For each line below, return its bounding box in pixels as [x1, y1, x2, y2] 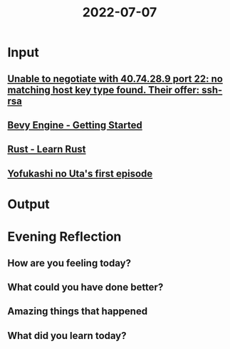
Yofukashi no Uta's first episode [7, 167, 153, 179]
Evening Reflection [7, 229, 122, 245]
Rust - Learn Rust [7, 143, 86, 155]
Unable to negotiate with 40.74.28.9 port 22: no [7, 73, 223, 85]
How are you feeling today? [7, 257, 132, 269]
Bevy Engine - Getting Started [7, 119, 142, 131]
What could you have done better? [7, 281, 164, 293]
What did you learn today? [7, 329, 127, 342]
